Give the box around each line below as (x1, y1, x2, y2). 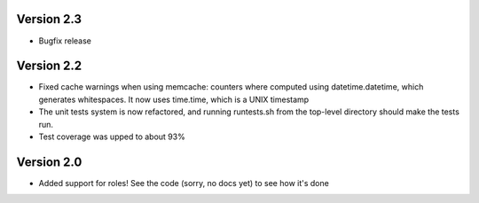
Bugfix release (38, 35, 92, 46)
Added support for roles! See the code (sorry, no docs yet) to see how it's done (38, 177, 330, 188)
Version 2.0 (16, 154, 82, 169)
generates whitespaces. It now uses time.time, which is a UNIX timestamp (38, 94, 310, 105)
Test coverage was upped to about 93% (38, 131, 185, 142)
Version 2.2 (16, 59, 82, 74)
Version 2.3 (16, 12, 82, 27)
